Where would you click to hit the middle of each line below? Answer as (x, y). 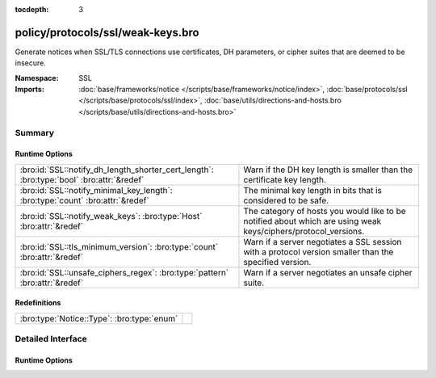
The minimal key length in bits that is (313, 190)
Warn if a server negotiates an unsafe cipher (328, 272)
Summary (35, 132)
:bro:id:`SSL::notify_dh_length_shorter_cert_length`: (117, 170)
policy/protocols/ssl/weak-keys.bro (107, 32)
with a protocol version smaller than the (319, 252)
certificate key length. (285, 179)
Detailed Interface (51, 339)
